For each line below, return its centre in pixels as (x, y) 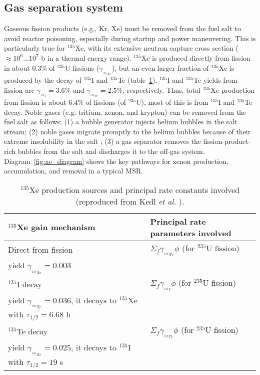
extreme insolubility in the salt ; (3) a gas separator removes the (103, 141)
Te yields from (215, 80)
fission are (19, 89)
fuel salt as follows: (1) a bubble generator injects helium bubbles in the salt (121, 122)
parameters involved (191, 233)
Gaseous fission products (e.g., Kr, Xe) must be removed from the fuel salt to (123, 28)
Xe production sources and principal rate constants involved (134, 190)
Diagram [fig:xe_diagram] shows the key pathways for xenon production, (116, 161)
